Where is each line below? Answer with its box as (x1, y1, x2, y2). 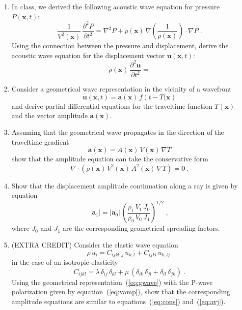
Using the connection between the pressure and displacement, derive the (11, 40, 229, 51)
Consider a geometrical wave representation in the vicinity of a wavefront (11, 84, 232, 94)
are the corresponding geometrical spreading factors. (62, 223, 220, 233)
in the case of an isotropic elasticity (11, 257, 118, 267)
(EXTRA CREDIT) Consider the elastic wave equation (11, 240, 178, 250)
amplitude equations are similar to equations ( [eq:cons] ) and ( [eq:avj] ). (11, 296, 226, 306)
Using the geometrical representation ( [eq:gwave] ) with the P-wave (11, 277, 213, 287)
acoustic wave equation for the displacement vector (11, 50, 165, 60)
